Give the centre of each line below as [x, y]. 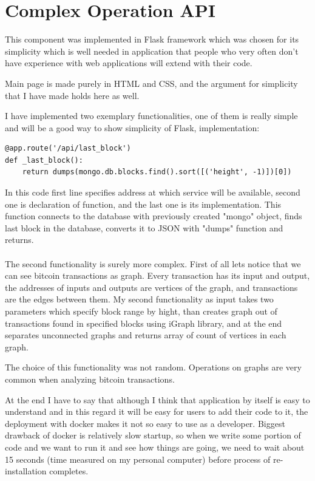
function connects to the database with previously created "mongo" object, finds [154, 216]
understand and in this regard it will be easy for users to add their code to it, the [157, 411]
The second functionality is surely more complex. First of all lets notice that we [153, 263]
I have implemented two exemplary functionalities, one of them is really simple [151, 116]
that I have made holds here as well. [72, 95]
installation [26, 471]
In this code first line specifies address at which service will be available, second [153, 192]
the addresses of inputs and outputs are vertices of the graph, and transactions [151, 287]
